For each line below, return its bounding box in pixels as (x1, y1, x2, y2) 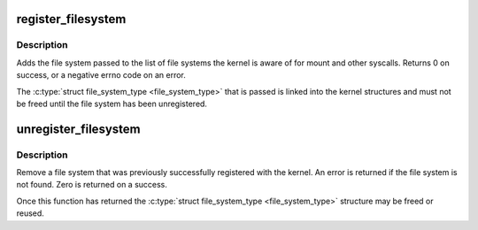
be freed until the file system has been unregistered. (16, 98, 208, 109)
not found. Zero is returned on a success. (16, 180, 168, 190)
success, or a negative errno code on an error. (16, 70, 186, 80)
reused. (16, 208, 44, 218)
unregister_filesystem (16, 121, 141, 136)
